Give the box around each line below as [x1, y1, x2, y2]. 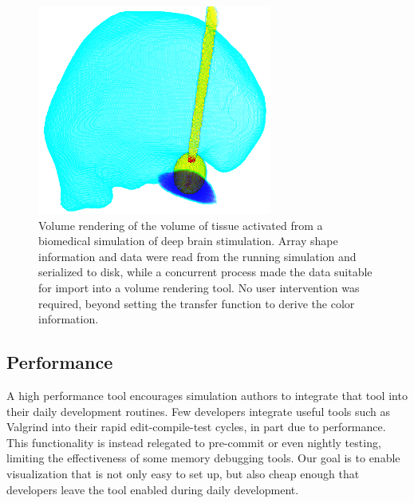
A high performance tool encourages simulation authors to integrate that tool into [6, 386, 408, 403]
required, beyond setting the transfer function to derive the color [38, 295, 355, 311]
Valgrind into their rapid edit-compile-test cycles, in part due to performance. [6, 418, 386, 435]
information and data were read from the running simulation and [38, 248, 357, 264]
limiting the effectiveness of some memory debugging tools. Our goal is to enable [6, 450, 400, 466]
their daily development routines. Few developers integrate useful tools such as [6, 402, 391, 419]
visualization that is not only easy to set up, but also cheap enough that [6, 465, 360, 481]
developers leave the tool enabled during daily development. [6, 481, 299, 497]
